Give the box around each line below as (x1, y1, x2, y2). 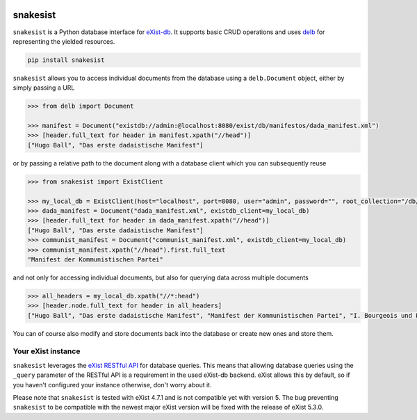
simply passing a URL (13, 83, 75, 92)
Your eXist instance (13, 346, 81, 356)
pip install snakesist (27, 56, 105, 64)
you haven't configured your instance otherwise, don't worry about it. (13, 380, 212, 389)
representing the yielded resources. (13, 37, 115, 45)
